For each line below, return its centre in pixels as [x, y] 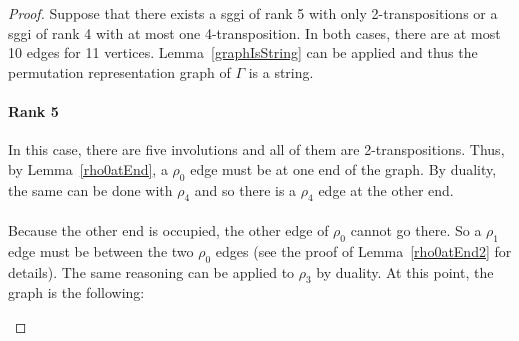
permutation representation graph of [119, 71]
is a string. [281, 71]
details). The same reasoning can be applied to [151, 271]
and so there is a [245, 189]
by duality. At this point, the [405, 271]
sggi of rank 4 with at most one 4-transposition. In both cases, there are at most [254, 32]
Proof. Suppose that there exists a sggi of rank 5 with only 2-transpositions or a [253, 13]
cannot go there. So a [416, 229]
